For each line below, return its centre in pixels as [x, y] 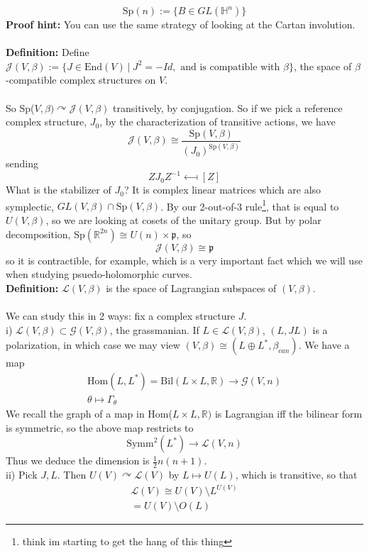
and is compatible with [230, 67]
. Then [72, 475]
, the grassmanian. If [154, 329]
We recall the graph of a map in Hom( [89, 414]
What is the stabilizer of [59, 190]
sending [22, 163]
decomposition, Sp [45, 234]
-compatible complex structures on [81, 80]
